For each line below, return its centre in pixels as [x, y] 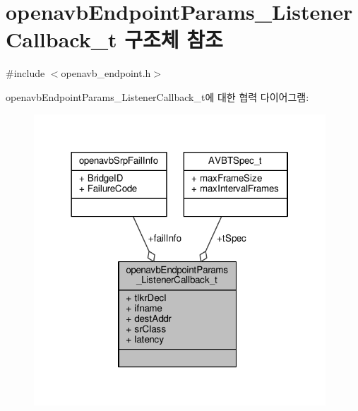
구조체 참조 [174, 39]
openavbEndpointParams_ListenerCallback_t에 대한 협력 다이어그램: [157, 96]
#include [25, 73]
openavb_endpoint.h [106, 73]
